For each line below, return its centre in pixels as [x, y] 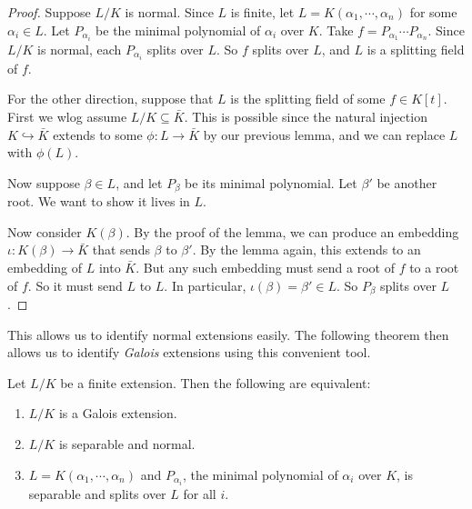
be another [407, 182]
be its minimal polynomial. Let [271, 182]
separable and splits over [97, 493]
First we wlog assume [67, 116]
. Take [336, 30]
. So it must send [75, 285]
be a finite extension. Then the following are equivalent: [216, 382]
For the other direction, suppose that [110, 99]
